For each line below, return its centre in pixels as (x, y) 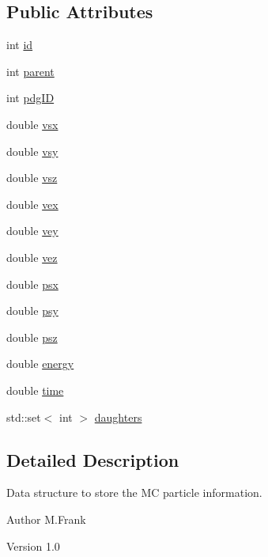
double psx (32, 284)
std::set (24, 417)
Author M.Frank (46, 519)
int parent (30, 71)
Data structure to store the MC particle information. (134, 493)
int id (20, 45)
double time (35, 390)
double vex (32, 204)
